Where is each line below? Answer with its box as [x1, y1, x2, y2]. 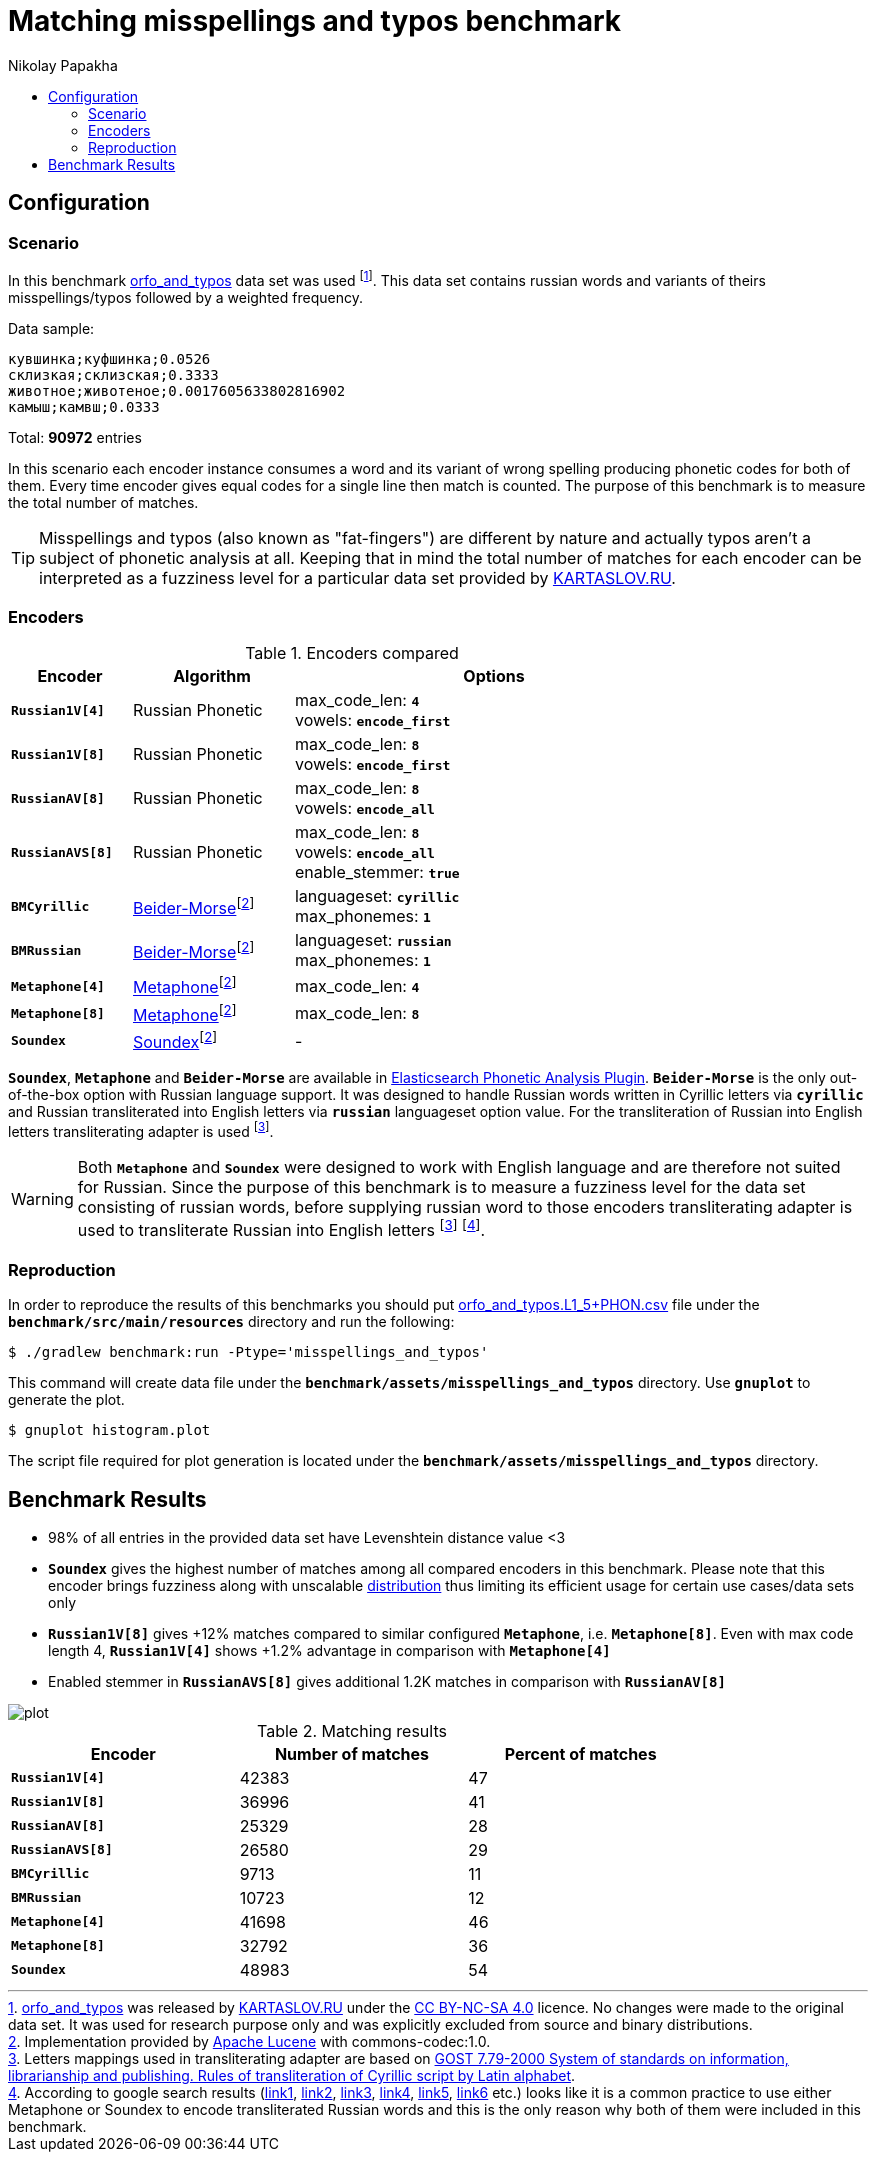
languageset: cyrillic [294, 886, 460, 907]
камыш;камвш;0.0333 [8, 398, 160, 415]
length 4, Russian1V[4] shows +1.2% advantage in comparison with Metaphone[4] [48, 1641, 611, 1659]
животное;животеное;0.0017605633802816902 [8, 382, 346, 399]
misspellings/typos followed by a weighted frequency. [8, 288, 363, 306]
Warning [11, 1188, 74, 1209]
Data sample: [8, 319, 95, 337]
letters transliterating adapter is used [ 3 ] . [8, 1120, 274, 1141]
